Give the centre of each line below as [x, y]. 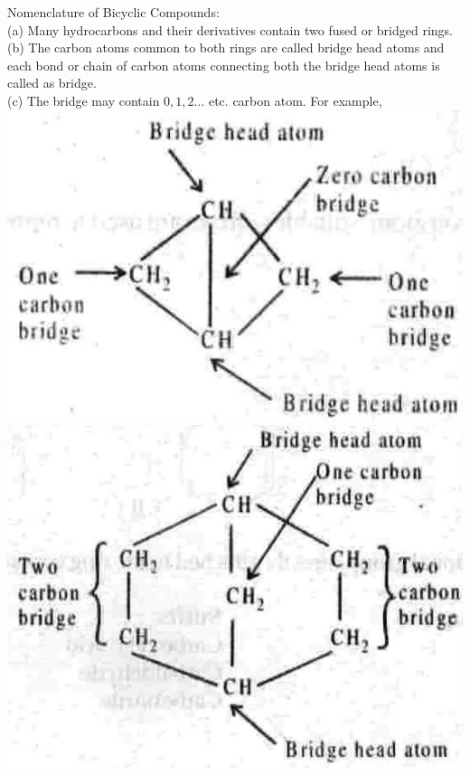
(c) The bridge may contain [84, 100]
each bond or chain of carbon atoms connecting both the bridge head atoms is [224, 65]
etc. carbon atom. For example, [295, 100]
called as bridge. [52, 83]
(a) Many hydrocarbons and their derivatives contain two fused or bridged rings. [230, 29]
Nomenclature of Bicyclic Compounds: [113, 12]
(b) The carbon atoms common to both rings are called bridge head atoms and [226, 47]
